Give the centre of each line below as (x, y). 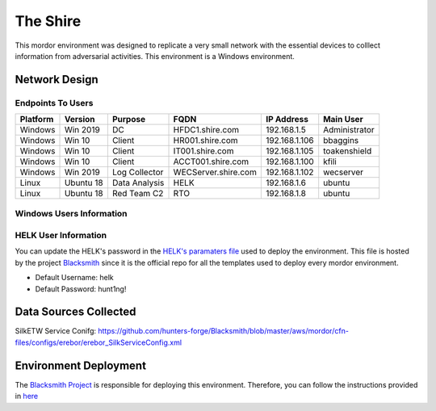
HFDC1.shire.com (206, 130)
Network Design (57, 80)
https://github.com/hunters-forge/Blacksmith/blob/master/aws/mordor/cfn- (223, 331)
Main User (343, 120)
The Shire (48, 21)
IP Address (287, 120)
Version (80, 120)
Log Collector (138, 172)
